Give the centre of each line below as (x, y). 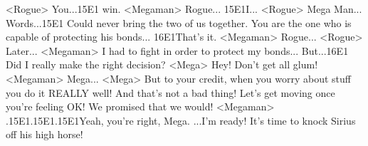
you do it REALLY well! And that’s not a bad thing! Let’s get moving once (170, 92)
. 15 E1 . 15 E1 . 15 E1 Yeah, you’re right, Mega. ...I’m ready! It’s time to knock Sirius (181, 120)
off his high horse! (44, 134)
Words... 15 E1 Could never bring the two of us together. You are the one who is (179, 22)
